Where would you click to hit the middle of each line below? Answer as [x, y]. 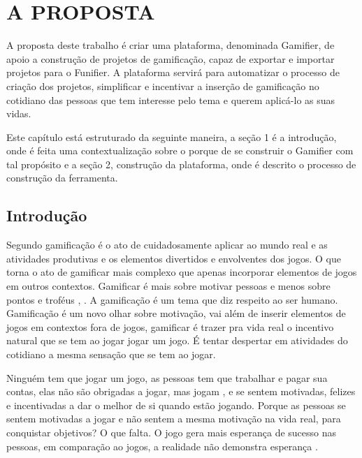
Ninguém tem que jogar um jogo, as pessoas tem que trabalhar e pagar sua [167, 377]
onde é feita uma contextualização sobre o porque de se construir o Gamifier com [180, 150]
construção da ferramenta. [62, 178]
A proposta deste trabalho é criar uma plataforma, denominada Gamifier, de [171, 45]
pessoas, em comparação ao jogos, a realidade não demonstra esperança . [162, 446]
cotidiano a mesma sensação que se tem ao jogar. [111, 354]
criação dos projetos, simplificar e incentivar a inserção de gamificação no [163, 86]
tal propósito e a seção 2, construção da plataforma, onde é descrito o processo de [181, 164]
